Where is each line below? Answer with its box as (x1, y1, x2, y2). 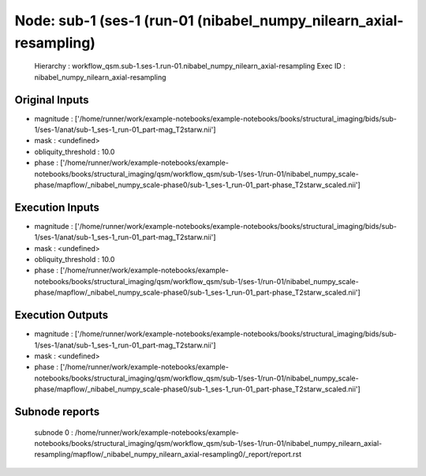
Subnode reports (14, 405, 100, 418)
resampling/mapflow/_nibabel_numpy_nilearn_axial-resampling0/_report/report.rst (34, 450, 302, 459)
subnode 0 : (34, 427, 74, 437)
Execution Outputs (14, 309, 109, 322)
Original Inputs (14, 93, 89, 107)
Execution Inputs (14, 201, 100, 214)
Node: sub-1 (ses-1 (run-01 (14, 12, 195, 29)
